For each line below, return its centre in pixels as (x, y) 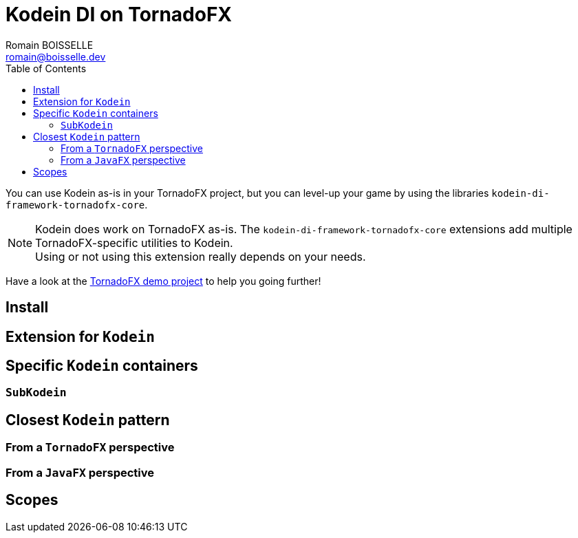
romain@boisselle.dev (56, 56)
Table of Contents (46, 68)
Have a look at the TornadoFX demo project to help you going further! (163, 281)
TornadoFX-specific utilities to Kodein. (134, 243)
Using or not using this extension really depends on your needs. (201, 256)
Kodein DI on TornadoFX (119, 14)
